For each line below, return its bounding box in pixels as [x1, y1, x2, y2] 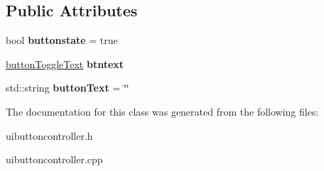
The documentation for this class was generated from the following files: [6, 104, 319, 118]
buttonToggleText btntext [6, 56, 124, 71]
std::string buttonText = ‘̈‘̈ [6, 80, 129, 95]
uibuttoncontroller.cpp [6, 152, 103, 167]
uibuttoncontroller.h [6, 128, 93, 143]
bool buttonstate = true [6, 33, 118, 48]
